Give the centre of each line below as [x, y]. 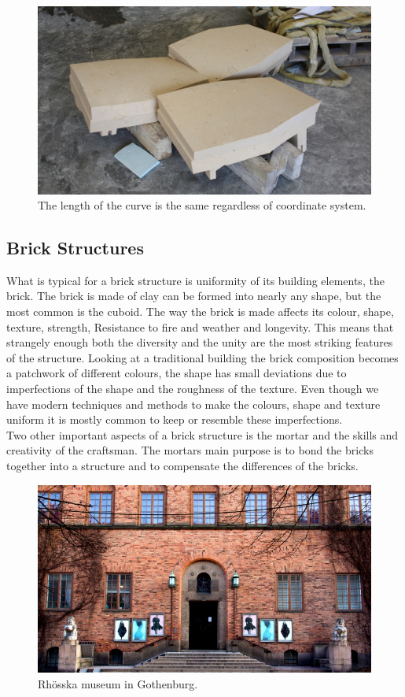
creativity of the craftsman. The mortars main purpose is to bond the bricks [190, 450]
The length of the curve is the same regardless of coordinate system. [202, 205]
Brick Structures [75, 248]
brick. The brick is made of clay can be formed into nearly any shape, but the [194, 296]
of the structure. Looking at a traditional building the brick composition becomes [202, 357]
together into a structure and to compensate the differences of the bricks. [182, 466]
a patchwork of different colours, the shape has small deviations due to [177, 373]
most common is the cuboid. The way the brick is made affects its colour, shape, [200, 311]
